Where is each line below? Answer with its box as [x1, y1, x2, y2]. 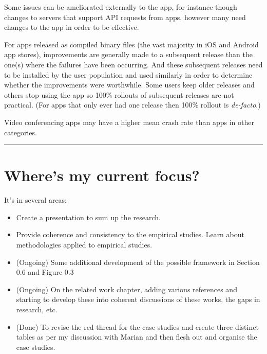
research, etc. [16, 304, 58, 314]
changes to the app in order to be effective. [4, 22, 139, 32]
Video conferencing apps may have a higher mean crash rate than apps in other [4, 116, 254, 127]
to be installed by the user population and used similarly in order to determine [4, 69, 253, 80]
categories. [4, 127, 37, 137]
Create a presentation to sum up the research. [16, 211, 161, 222]
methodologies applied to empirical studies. [16, 239, 152, 250]
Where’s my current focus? [4, 165, 200, 186]
